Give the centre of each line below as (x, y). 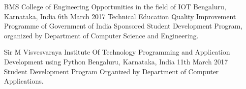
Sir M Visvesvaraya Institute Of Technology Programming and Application (117, 52)
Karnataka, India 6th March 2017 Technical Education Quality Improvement (120, 16)
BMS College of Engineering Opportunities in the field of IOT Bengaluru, (115, 6)
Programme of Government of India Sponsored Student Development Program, (123, 26)
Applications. (24, 81)
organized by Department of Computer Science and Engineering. (101, 35)
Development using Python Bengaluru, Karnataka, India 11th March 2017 (116, 61)
